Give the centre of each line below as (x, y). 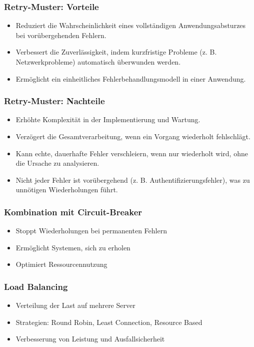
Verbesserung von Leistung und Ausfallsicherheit (90, 339)
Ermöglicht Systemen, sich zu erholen (73, 247)
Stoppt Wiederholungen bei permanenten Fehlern (91, 231)
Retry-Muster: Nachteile (54, 101)
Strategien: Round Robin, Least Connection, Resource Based (109, 322)
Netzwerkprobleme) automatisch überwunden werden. (98, 62)
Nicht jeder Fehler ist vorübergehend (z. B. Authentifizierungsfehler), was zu (133, 180)
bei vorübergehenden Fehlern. (61, 35)
